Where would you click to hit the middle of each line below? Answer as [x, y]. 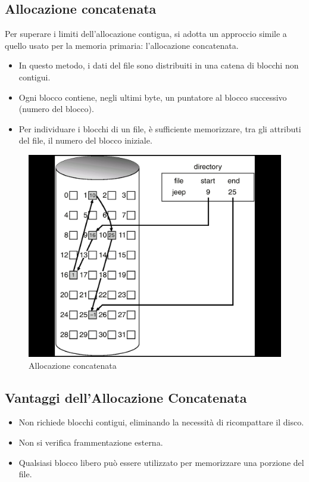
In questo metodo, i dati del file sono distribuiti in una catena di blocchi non [159, 65]
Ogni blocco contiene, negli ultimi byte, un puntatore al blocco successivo [153, 97]
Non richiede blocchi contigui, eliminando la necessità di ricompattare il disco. [161, 422]
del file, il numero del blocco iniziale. [85, 140]
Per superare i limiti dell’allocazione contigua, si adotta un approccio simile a [146, 34]
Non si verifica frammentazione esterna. [91, 442]
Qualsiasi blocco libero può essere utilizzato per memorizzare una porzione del [161, 462]
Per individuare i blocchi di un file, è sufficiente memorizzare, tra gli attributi [160, 128]
